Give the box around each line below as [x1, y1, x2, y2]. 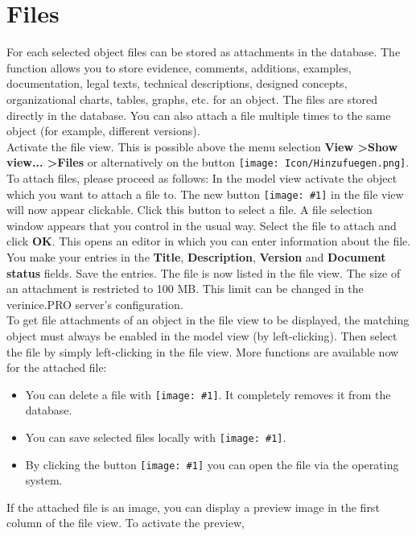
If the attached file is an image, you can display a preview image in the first [6, 498, 380, 515]
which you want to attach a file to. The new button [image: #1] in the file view [6, 185, 404, 202]
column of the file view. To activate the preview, [6, 514, 245, 531]
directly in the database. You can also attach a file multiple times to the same [6, 106, 391, 123]
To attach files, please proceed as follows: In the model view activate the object [6, 169, 397, 186]
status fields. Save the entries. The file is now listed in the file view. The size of [6, 264, 401, 281]
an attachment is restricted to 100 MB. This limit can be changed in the [6, 280, 364, 297]
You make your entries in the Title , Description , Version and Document [6, 248, 386, 265]
